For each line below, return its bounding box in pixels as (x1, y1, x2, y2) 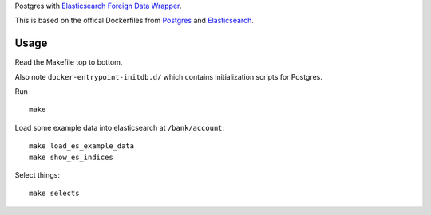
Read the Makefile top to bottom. (14, 57, 123, 67)
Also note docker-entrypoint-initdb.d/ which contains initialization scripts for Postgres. (14, 72, 323, 81)
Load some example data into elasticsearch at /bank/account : (14, 123, 225, 132)
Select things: (14, 170, 60, 180)
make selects (29, 189, 80, 198)
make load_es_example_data (29, 142, 135, 150)
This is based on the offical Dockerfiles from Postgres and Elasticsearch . (14, 16, 255, 25)
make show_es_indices (29, 152, 113, 162)
